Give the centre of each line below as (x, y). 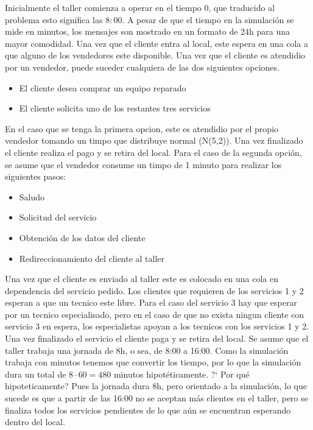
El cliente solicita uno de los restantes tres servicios (115, 108)
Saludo (32, 196)
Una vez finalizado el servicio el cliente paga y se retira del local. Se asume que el (157, 338)
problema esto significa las (54, 19)
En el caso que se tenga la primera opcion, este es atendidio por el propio (142, 128)
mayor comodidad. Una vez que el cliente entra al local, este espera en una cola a (156, 43)
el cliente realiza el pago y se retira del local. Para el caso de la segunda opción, (153, 152)
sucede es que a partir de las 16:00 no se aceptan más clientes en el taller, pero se (156, 398)
